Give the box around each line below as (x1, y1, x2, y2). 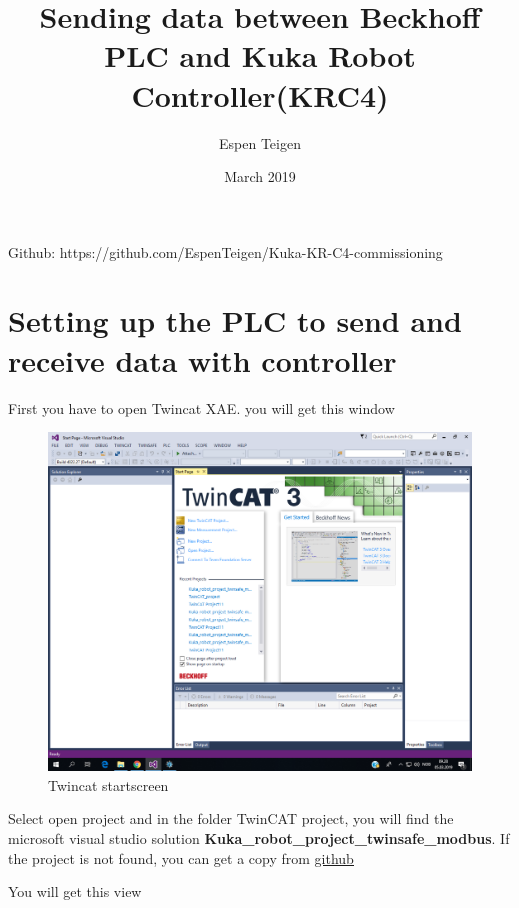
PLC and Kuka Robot (104, 35, 416, 76)
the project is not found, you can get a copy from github (8, 847, 354, 868)
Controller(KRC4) (131, 74, 389, 115)
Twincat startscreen (48, 774, 169, 795)
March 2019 (224, 166, 296, 187)
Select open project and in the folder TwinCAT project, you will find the (8, 808, 454, 829)
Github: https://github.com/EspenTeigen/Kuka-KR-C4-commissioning (8, 241, 443, 262)
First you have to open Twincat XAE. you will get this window (8, 397, 395, 418)
